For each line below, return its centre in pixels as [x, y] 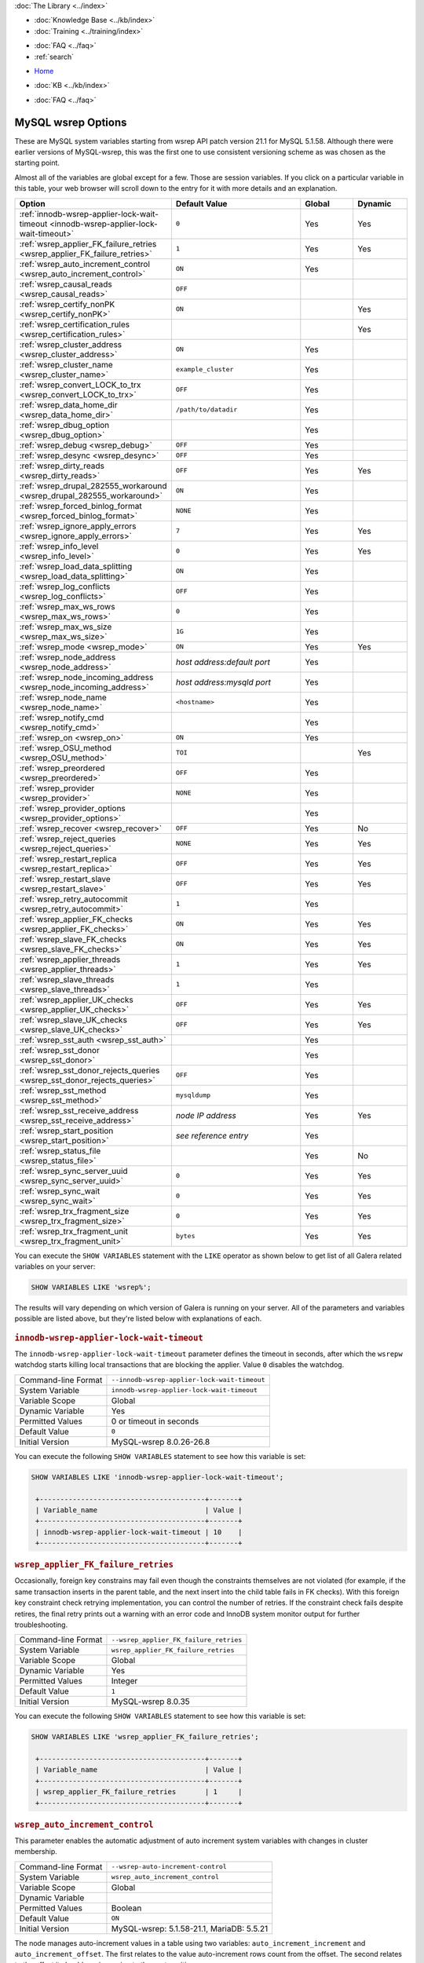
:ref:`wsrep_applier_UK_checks [76, 1000]
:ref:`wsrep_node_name [63, 697]
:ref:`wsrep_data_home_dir [68, 404]
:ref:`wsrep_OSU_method [66, 748]
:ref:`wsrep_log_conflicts [65, 587]
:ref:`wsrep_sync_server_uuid [74, 1171]
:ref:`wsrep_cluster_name [66, 364]
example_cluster [205, 369]
